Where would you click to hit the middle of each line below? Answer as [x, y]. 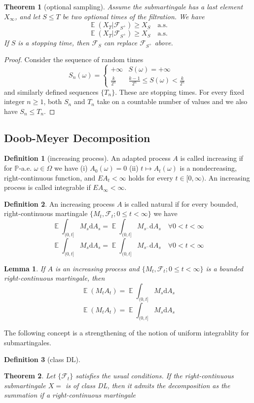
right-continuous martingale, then [54, 278]
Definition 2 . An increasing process [59, 203]
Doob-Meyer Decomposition [77, 137]
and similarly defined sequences [51, 92]
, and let [28, 16]
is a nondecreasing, [208, 168]
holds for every [151, 177]
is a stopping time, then [54, 43]
